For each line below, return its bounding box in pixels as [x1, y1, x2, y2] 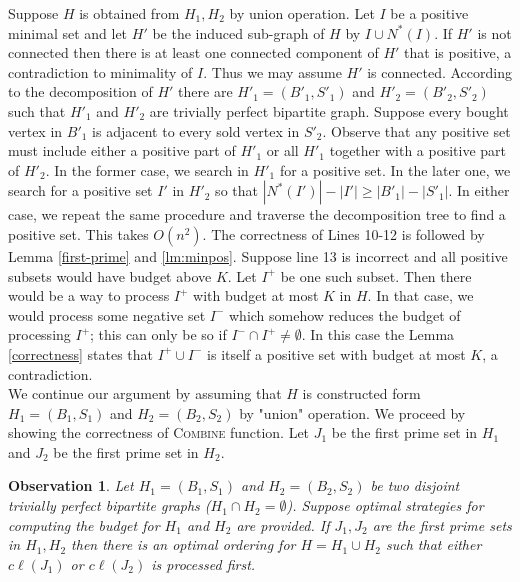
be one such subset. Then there [280, 265, 472, 286]
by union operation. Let [229, 3, 375, 23]
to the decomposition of [8, 81, 153, 102]
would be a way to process [8, 285, 170, 306]
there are [178, 81, 233, 102]
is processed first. [151, 553, 256, 574]
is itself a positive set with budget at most [207, 343, 466, 364]
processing [8, 324, 71, 345]
